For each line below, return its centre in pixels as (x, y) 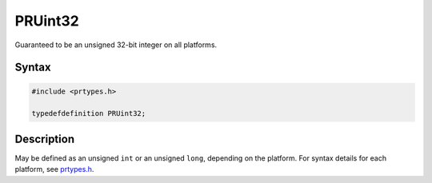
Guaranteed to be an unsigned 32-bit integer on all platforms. (116, 45)
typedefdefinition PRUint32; (89, 113)
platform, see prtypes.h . (54, 169)
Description (45, 139)
